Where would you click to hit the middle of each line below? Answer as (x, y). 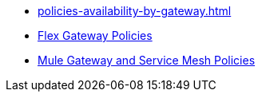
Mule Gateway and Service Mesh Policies (147, 60)
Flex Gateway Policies (95, 35)
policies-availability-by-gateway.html (135, 11)
